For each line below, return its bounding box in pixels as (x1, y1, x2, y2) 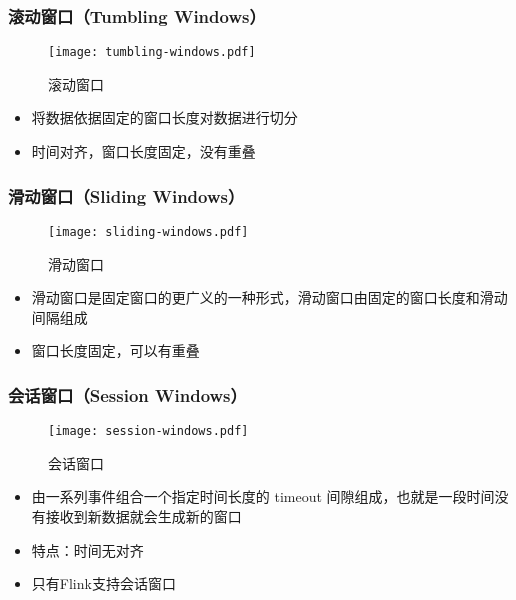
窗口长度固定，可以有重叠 (31, 340, 200, 361)
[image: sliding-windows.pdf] (48, 224, 249, 239)
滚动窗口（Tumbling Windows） (8, 3, 266, 28)
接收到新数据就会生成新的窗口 (45, 505, 242, 526)
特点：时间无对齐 (31, 539, 144, 560)
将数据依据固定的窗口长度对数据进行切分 (31, 107, 298, 128)
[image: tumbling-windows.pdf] (48, 45, 256, 60)
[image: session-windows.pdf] (48, 424, 249, 439)
